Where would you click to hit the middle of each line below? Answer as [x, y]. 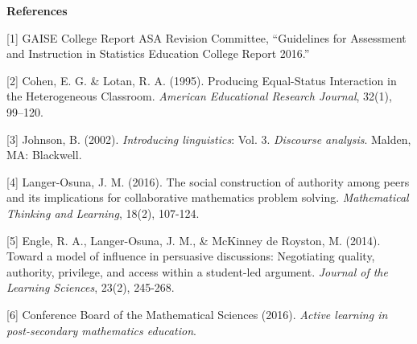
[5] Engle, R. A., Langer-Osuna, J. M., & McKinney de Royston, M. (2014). [194, 240]
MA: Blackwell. [44, 155]
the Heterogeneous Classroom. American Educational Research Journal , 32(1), [199, 96]
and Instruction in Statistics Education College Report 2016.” [158, 53]
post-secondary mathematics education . [101, 330]
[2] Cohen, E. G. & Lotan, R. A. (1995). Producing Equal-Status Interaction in [202, 80]
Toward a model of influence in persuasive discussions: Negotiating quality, [191, 256]
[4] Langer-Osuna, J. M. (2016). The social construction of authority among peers [208, 181]
